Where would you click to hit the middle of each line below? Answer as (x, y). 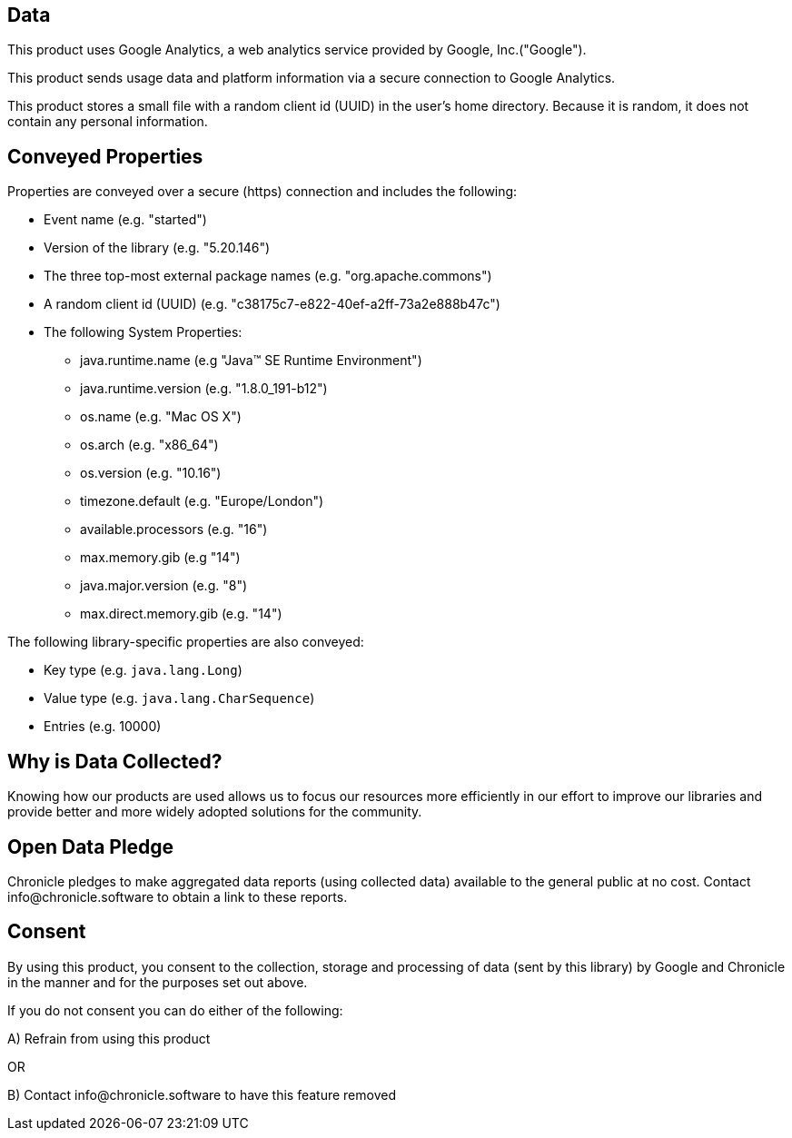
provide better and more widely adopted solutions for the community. (215, 812)
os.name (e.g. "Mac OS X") (161, 417)
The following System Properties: (143, 332)
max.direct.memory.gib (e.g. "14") (181, 614)
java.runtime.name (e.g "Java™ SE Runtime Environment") (251, 361)
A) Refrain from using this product (109, 1038)
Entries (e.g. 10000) (103, 727)
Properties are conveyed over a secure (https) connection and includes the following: (262, 192)
